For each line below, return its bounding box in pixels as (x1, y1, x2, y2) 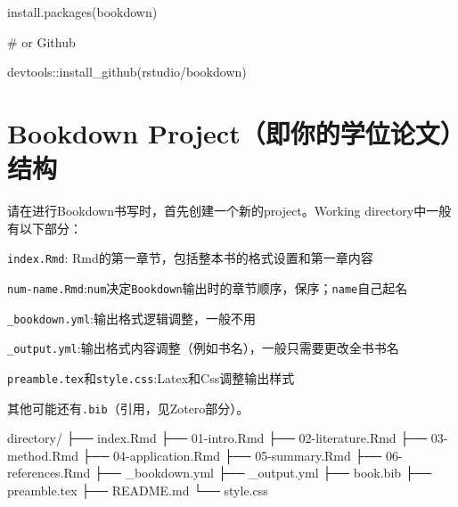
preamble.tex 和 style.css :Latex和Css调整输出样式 (7, 368, 295, 387)
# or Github (7, 32, 76, 51)
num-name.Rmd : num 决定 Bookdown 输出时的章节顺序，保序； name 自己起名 (7, 278, 408, 297)
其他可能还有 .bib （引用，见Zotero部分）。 (7, 398, 249, 417)
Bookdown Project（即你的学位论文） (7, 114, 453, 151)
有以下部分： (7, 218, 82, 237)
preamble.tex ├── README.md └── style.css (7, 481, 268, 499)
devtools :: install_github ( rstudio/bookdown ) (7, 62, 247, 81)
